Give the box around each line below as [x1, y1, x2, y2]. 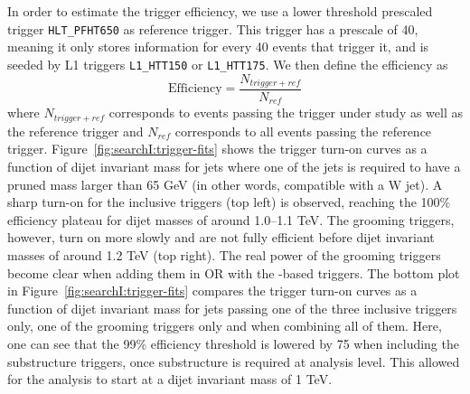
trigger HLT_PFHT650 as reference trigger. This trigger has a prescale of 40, [7, 19, 418, 38]
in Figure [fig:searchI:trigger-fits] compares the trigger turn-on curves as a [7, 281, 418, 300]
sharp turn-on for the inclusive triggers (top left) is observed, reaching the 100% [7, 192, 451, 211]
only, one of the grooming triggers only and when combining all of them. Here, [7, 316, 442, 335]
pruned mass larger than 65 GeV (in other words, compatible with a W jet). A [7, 174, 443, 193]
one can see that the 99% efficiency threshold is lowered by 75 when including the [7, 334, 459, 353]
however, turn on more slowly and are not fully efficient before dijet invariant [7, 228, 435, 247]
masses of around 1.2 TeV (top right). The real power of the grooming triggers [7, 246, 441, 265]
